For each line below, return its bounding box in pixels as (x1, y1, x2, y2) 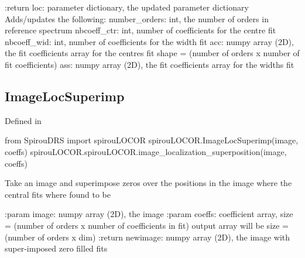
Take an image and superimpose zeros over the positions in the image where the (5, 177, 292, 189)
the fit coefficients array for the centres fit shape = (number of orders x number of (5, 47, 300, 59)
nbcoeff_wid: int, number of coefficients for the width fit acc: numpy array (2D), (5, 35, 294, 47)
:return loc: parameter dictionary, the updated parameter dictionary (5, 1, 249, 13)
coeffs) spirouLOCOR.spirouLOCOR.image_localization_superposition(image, (5, 145, 287, 157)
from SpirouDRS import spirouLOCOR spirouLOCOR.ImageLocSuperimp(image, (5, 134, 299, 146)
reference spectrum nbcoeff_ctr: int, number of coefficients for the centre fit (5, 24, 276, 36)
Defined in (5, 114, 42, 126)
